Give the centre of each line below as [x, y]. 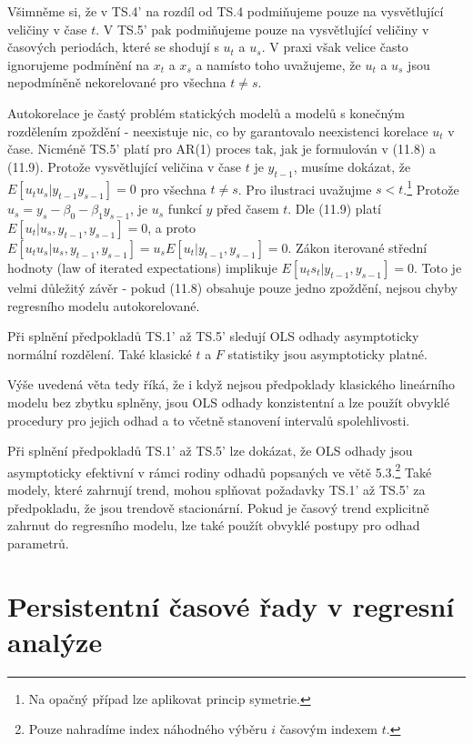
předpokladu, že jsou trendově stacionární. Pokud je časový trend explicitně [218, 507]
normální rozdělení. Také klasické [100, 353]
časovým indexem [329, 729]
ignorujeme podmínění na [79, 64]
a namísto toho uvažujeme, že [278, 64]
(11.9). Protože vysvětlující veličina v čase [125, 166]
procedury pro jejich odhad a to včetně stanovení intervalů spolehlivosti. [209, 420]
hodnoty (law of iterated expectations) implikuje [142, 267]
